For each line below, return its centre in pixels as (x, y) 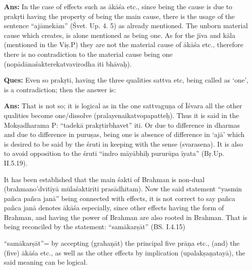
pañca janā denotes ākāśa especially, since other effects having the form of (114, 208)
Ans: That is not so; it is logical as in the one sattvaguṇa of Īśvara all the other (123, 106)
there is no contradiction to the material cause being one (88, 54)
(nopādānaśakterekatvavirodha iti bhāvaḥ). (68, 63)
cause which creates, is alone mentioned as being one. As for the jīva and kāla (120, 35)
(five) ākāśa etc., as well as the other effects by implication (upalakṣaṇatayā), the (125, 252)
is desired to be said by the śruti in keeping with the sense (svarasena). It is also (124, 143)
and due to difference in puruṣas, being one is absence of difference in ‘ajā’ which (124, 134)
